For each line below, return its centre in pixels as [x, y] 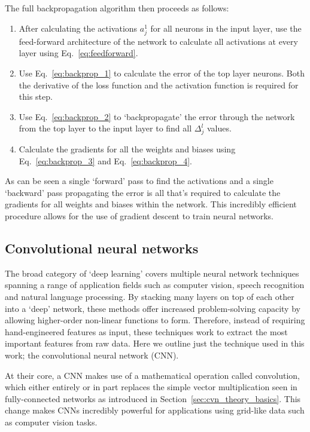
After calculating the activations [78, 28]
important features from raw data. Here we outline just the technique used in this [155, 343]
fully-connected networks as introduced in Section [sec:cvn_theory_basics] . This [153, 398]
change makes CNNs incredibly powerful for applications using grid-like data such [155, 410]
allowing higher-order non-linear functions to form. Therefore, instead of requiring [155, 320]
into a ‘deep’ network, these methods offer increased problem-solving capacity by [153, 308]
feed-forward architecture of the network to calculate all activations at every [158, 41]
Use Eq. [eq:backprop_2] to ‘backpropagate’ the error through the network [157, 116]
